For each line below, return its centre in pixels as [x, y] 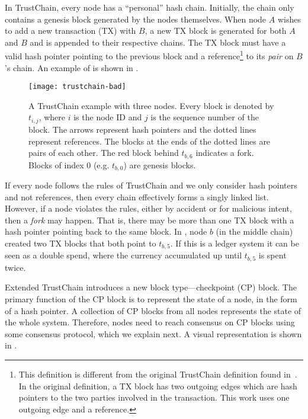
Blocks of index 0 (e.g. [69, 164]
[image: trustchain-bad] [77, 87]
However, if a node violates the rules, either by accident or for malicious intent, [148, 208]
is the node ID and [108, 117]
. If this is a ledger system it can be [235, 243]
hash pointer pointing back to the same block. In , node [106, 231]
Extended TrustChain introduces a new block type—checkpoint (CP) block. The [151, 287]
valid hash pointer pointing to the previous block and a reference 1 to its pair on [149, 55]
